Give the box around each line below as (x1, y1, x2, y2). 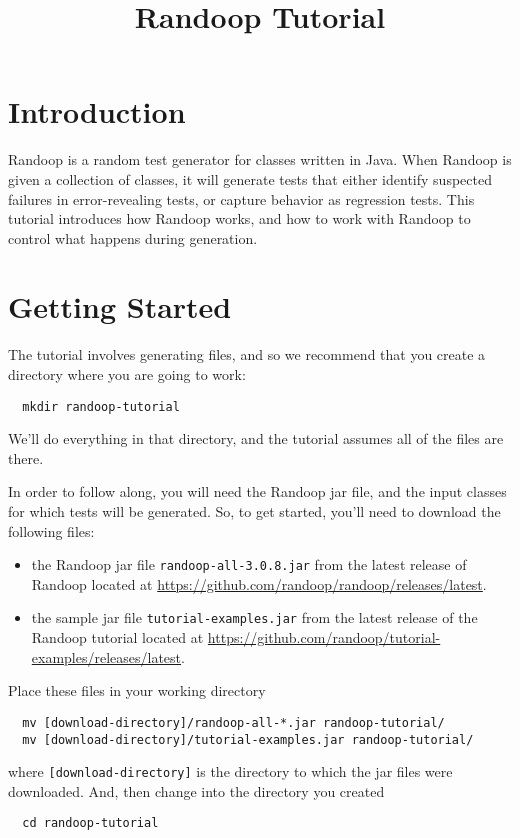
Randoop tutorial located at (31, 627, 204, 648)
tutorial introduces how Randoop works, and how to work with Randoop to (8, 208, 471, 229)
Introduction (8, 91, 186, 132)
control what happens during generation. (8, 227, 258, 248)
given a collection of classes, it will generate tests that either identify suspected (8, 168, 492, 189)
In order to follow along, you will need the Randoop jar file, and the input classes (8, 481, 507, 502)
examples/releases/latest (31, 646, 182, 667)
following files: (8, 520, 95, 541)
